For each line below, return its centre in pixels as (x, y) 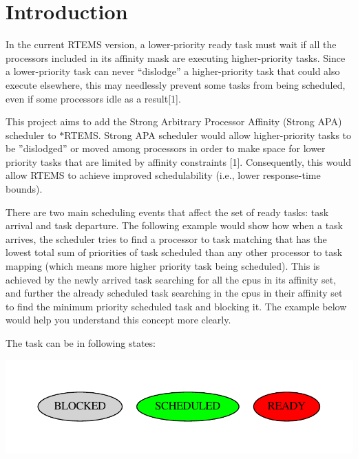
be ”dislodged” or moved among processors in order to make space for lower (166, 148)
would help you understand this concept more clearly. (118, 320)
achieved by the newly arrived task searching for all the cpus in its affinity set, (171, 279)
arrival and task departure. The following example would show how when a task (174, 225)
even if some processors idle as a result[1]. (93, 98)
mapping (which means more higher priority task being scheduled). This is (163, 266)
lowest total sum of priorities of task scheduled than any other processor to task (174, 252)
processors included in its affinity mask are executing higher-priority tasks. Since (176, 57)
